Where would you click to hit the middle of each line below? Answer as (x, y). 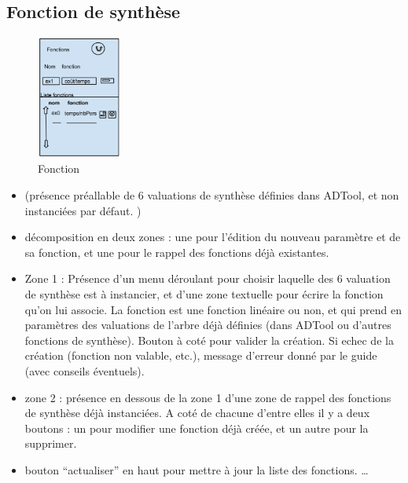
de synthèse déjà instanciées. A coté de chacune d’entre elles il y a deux (197, 413)
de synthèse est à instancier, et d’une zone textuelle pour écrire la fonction (204, 294)
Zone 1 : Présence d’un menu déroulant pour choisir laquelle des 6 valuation (208, 278)
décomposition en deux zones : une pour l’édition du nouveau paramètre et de (213, 237)
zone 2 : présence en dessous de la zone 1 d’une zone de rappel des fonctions (208, 397)
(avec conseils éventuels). (85, 371)
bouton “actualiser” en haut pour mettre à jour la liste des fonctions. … (197, 469)
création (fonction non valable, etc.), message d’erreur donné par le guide (201, 355)
